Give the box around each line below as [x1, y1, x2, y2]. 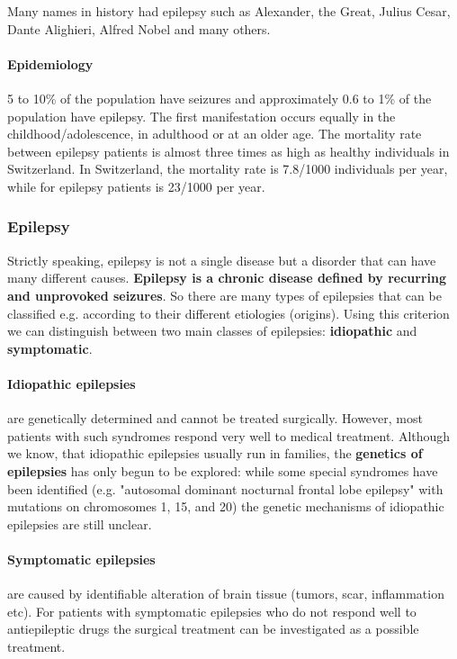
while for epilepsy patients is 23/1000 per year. [7, 176, 265, 195]
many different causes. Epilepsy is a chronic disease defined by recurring [7, 268, 446, 287]
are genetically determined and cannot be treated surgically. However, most [7, 409, 423, 428]
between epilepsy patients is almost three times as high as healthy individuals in [7, 141, 450, 160]
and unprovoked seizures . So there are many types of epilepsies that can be [7, 285, 442, 304]
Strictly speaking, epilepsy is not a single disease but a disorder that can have [7, 250, 436, 269]
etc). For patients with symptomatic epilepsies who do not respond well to [7, 601, 417, 620]
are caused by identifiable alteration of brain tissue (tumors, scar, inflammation [7, 584, 444, 603]
